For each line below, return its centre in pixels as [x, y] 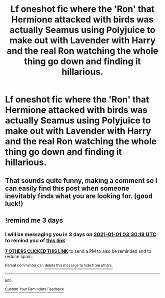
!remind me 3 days [34, 220]
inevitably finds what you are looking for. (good [79, 196]
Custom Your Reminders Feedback [35, 289]
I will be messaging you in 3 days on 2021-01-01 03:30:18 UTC [81, 234]
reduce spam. [19, 257]
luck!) [14, 204]
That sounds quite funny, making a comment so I [81, 181]
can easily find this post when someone [67, 188]
